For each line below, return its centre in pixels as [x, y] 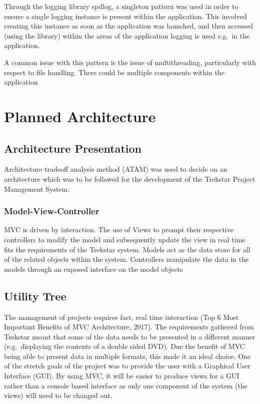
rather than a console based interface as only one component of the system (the [126, 385]
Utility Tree [35, 296]
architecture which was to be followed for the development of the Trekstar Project [130, 178]
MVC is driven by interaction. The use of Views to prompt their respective [119, 230]
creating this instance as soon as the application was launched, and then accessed [129, 26]
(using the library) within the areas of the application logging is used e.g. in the [127, 35]
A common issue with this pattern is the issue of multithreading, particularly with [130, 62]
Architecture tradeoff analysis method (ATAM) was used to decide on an [116, 169]
